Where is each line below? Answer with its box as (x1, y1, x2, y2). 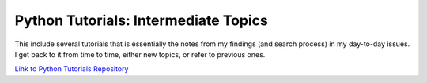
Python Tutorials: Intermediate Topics (14, 12, 268, 29)
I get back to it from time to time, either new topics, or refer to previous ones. (14, 49, 266, 59)
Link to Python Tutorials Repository (14, 64, 129, 74)
